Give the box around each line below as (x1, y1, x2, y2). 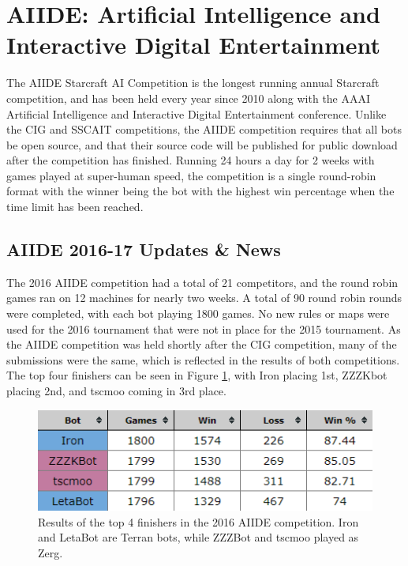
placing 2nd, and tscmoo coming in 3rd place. (6, 383, 226, 399)
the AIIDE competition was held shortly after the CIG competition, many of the (6, 336, 397, 353)
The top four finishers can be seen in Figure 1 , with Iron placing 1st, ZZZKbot (6, 367, 387, 383)
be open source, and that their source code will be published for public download (6, 136, 398, 153)
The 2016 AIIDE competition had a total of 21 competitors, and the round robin (6, 274, 399, 290)
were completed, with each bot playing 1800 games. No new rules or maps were (6, 305, 390, 322)
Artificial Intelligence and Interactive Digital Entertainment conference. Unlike (6, 105, 387, 122)
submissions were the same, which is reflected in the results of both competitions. (6, 351, 400, 368)
